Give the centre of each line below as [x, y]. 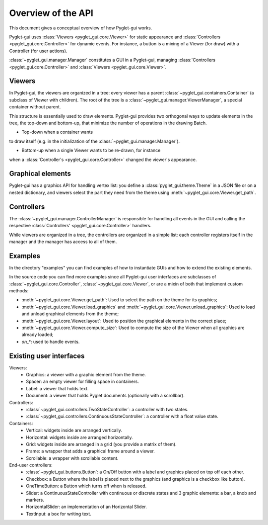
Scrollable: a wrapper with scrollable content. [72, 458]
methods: [19, 290]
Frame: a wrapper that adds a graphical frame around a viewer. [90, 451]
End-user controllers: [31, 465]
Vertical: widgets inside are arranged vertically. [74, 431]
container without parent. [35, 107]
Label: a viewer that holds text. [57, 388]
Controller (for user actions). [38, 51]
